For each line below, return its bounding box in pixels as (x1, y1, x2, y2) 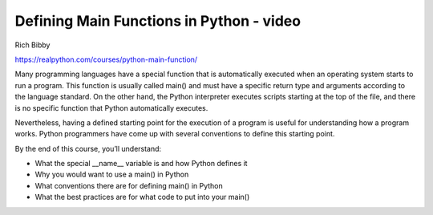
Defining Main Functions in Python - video (14, 12, 301, 30)
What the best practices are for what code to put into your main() (34, 193, 250, 202)
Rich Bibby (14, 40, 51, 50)
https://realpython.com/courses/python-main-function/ (14, 55, 198, 64)
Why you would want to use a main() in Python (34, 169, 189, 180)
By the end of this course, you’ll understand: (14, 144, 162, 153)
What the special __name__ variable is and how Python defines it (34, 159, 248, 168)
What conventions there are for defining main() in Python (34, 181, 224, 190)
